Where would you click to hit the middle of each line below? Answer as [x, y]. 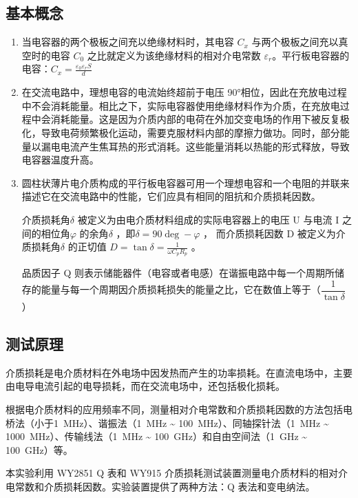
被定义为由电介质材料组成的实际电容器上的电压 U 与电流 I [208, 219]
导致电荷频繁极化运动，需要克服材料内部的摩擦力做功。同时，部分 [190, 132]
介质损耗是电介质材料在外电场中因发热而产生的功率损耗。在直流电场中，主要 [179, 372]
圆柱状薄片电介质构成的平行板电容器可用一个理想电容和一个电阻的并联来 [186, 182]
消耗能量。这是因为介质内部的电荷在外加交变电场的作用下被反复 [195, 119]
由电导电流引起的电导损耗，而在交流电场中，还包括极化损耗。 [145, 386]
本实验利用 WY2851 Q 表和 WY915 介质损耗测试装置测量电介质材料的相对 [172, 473]
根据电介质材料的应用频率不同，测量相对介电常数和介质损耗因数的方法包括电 [179, 409]
